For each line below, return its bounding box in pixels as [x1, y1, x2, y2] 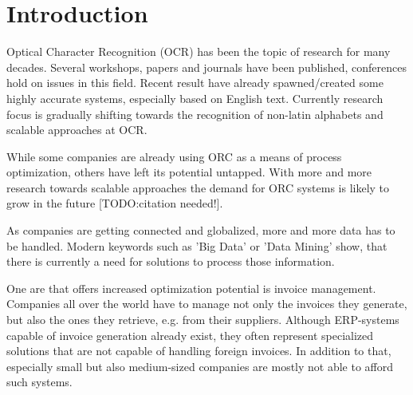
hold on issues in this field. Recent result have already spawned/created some [6, 74, 383, 91]
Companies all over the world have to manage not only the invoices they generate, [6, 295, 407, 312]
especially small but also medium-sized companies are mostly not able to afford [6, 357, 394, 374]
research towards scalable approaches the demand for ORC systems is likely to [6, 179, 390, 196]
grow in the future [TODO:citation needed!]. [6, 195, 223, 211]
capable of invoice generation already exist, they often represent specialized [6, 326, 374, 343]
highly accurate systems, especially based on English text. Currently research [6, 89, 383, 106]
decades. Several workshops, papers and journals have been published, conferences [6, 58, 407, 75]
